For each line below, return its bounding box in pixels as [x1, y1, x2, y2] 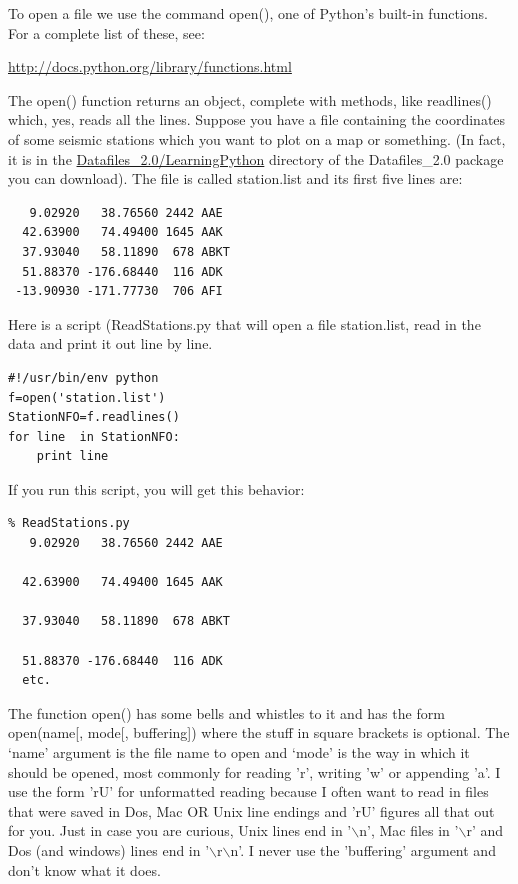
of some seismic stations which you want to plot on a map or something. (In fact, [8, 128, 506, 149]
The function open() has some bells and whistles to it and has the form [8, 702, 445, 723]
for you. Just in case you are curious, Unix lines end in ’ [8, 820, 352, 841]
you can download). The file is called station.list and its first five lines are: [8, 168, 463, 189]
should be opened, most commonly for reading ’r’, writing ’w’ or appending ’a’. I [8, 761, 501, 782]
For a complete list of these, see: [8, 22, 205, 43]
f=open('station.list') [8, 390, 166, 405]
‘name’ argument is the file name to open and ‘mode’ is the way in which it [8, 742, 470, 762]
